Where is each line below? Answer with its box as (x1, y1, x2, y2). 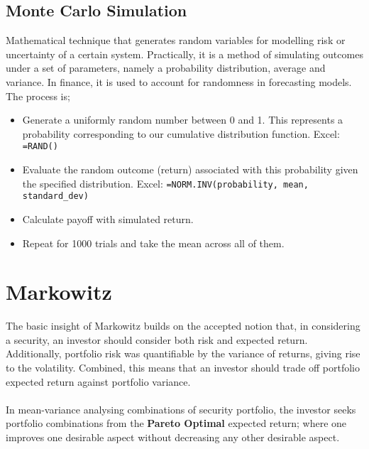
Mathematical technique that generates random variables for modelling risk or (6, 33, 346, 48)
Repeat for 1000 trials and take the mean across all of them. (22, 235, 285, 250)
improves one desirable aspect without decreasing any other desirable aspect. (6, 429, 340, 444)
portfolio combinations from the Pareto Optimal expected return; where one (6, 416, 347, 431)
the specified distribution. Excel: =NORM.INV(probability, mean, (22, 175, 309, 190)
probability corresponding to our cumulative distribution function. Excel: (22, 126, 340, 141)
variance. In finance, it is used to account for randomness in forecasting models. (6, 74, 352, 89)
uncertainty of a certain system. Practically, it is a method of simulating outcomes (6, 46, 363, 61)
